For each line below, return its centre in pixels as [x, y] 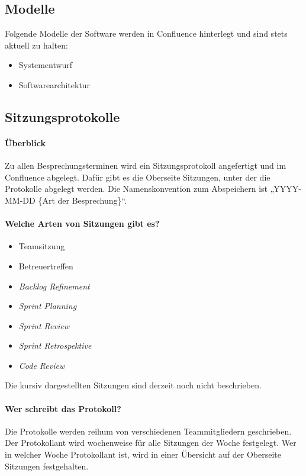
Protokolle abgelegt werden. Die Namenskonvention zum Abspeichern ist [136, 189]
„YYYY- [286, 189]
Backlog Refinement [54, 286]
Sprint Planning [48, 306]
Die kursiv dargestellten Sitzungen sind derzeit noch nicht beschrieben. [133, 385]
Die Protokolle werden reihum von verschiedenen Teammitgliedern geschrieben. [148, 431]
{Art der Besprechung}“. [83, 200]
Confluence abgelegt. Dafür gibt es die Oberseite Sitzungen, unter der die [138, 177]
